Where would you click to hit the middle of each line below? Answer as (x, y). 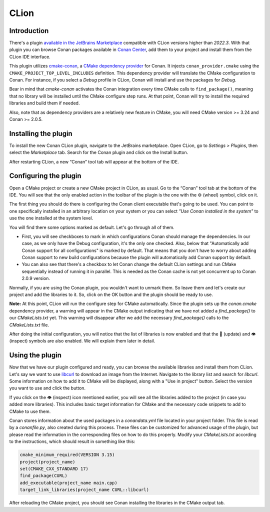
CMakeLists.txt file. (29, 324)
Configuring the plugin (45, 176)
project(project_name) (47, 462)
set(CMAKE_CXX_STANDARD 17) (54, 468)
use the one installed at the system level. (51, 218)
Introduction (29, 31)
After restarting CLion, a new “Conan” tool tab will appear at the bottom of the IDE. (94, 161)
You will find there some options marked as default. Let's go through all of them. (92, 227)
